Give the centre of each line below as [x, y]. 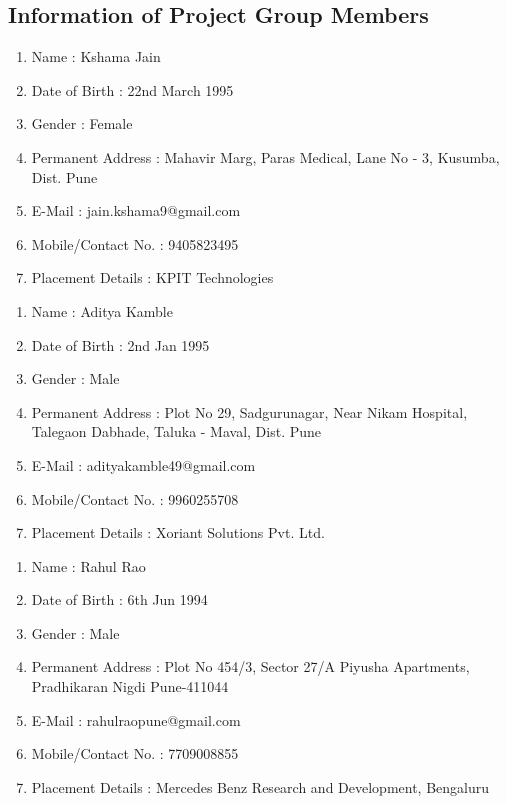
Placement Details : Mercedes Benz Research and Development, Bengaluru [260, 786]
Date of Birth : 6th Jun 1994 [119, 599]
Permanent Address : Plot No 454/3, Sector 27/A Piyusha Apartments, [250, 666]
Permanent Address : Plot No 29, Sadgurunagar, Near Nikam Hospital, [249, 411]
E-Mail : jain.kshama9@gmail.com [136, 210]
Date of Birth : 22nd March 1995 [132, 89]
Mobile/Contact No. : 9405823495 [135, 243]
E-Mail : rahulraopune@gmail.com [136, 719]
